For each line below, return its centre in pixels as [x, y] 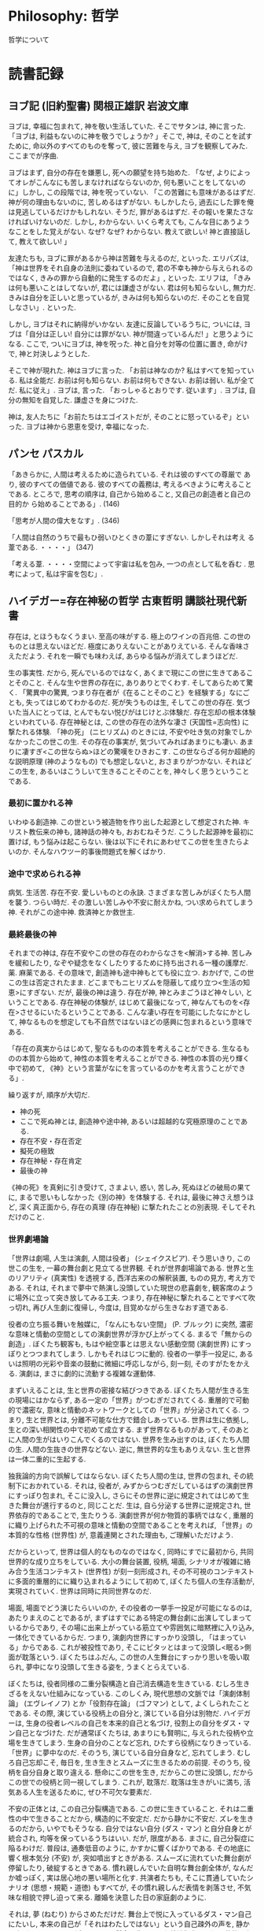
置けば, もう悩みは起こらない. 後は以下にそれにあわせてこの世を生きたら [126, 841]
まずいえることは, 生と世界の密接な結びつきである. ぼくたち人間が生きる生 [129, 1390]
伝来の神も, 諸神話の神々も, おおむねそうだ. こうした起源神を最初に [144, 831]
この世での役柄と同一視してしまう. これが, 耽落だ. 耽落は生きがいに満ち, [125, 1782]
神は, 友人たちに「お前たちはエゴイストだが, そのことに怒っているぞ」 [122, 416]
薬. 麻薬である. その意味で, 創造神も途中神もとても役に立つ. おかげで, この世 [131, 973]
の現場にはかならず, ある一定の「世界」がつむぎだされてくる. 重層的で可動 [129, 1400]
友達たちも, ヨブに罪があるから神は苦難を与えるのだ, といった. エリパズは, [128, 258]
